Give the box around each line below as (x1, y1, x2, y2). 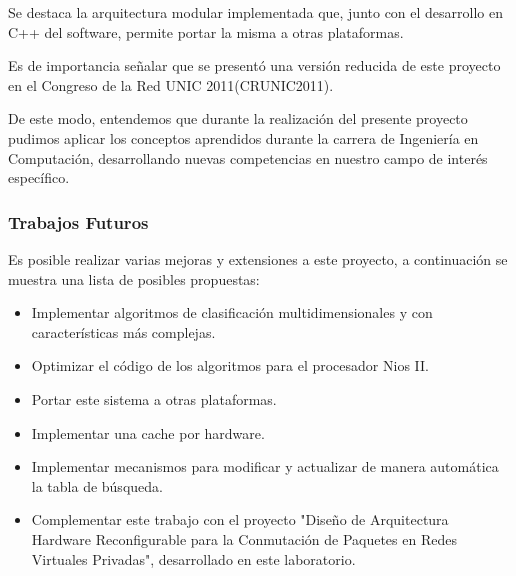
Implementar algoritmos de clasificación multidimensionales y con (31, 302, 433, 323)
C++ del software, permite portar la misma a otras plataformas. (8, 21, 404, 42)
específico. (8, 167, 70, 188)
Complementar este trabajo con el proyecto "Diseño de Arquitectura (31, 509, 449, 530)
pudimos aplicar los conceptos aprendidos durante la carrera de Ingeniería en (8, 127, 479, 148)
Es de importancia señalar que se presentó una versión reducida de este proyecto (8, 55, 501, 76)
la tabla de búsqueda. (31, 475, 163, 496)
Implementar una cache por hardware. (31, 422, 265, 443)
